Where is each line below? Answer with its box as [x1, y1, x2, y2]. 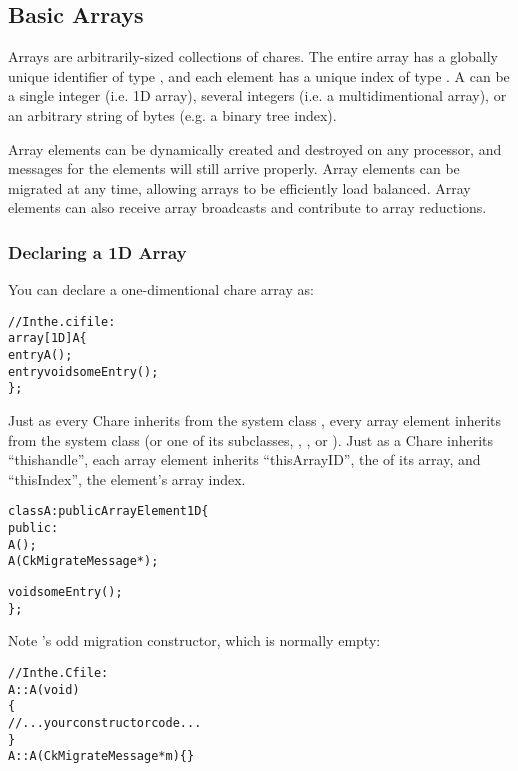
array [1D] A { [8, 331, 87, 346]
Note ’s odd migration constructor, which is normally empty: [8, 630, 381, 651]
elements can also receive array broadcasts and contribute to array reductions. [8, 197, 487, 218]
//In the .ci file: [8, 314, 116, 329]
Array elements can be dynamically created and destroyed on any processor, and [8, 138, 502, 159]
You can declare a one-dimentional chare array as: [8, 279, 314, 300]
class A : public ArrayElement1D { [8, 504, 209, 519]
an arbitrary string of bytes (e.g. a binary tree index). [8, 104, 337, 125]
